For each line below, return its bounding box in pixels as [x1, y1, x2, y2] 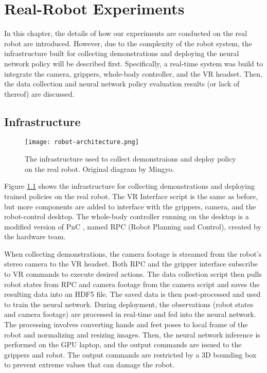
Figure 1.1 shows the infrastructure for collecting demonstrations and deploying [4, 181, 255, 191]
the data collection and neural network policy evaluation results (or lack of [4, 78, 240, 89]
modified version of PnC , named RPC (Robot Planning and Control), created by [4, 221, 261, 232]
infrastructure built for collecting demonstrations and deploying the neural [4, 48, 239, 59]
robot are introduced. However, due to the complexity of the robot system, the [4, 38, 252, 48]
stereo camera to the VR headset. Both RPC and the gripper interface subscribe [4, 258, 258, 269]
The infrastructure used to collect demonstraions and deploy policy [25, 153, 236, 164]
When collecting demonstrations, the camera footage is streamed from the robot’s [4, 248, 262, 259]
